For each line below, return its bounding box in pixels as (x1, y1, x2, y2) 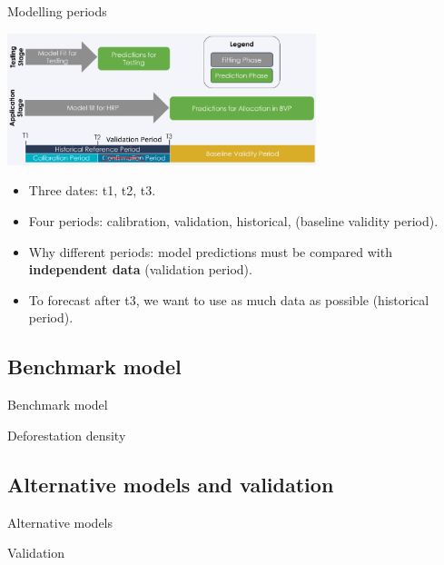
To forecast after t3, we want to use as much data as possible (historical (28, 290, 429, 309)
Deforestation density (7, 425, 126, 444)
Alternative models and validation (7, 470, 334, 498)
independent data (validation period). (28, 260, 252, 279)
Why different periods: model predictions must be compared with (28, 242, 392, 261)
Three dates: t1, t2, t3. (28, 181, 156, 200)
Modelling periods (7, 2, 107, 20)
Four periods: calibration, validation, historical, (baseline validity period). (28, 211, 439, 230)
